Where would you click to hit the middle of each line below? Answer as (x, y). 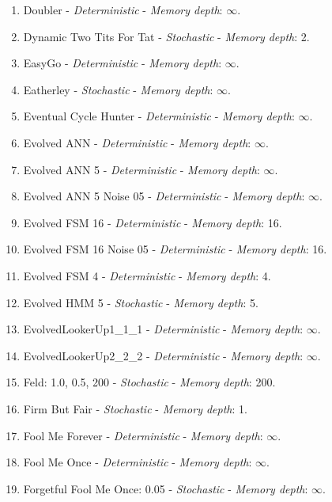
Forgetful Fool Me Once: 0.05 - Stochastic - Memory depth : (166, 488)
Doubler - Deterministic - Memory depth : (123, 10)
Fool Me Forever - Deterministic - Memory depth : (143, 435)
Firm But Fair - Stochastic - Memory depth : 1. (135, 408)
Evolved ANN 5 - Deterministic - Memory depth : (141, 169)
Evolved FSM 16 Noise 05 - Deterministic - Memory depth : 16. (175, 249)
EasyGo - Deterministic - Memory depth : (123, 63)
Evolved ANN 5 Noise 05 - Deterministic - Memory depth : (164, 196)
